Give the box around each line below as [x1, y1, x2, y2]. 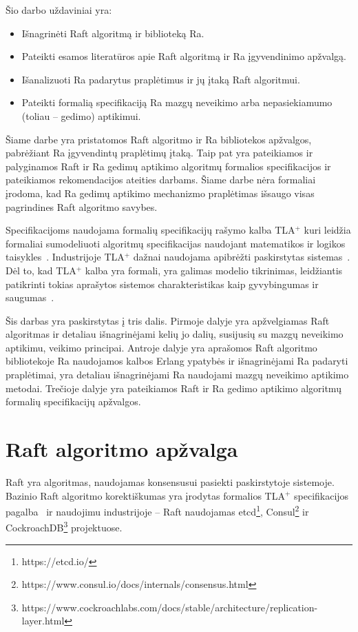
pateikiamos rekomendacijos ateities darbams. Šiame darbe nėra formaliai [6, 172, 316, 187]
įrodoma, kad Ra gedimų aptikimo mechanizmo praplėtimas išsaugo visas [6, 185, 315, 200]
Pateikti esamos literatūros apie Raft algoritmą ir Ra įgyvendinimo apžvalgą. [21, 49, 346, 63]
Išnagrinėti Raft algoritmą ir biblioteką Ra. [21, 26, 204, 40]
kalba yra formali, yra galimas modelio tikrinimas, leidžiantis [85, 263, 343, 277]
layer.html [21, 613, 65, 628]
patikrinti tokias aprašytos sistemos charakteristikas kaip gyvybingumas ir [6, 276, 319, 291]
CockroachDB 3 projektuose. [6, 518, 123, 535]
